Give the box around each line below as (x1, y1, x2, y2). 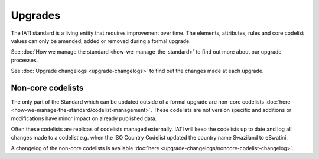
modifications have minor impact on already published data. (11, 115, 157, 122)
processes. (11, 57, 38, 64)
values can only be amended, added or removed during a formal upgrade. (11, 37, 191, 44)
